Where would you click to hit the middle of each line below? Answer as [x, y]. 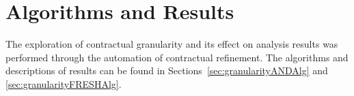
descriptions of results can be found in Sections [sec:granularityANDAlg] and [167, 70]
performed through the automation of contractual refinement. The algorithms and [177, 57]
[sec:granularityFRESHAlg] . [64, 83]
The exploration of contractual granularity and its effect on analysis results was [172, 44]
